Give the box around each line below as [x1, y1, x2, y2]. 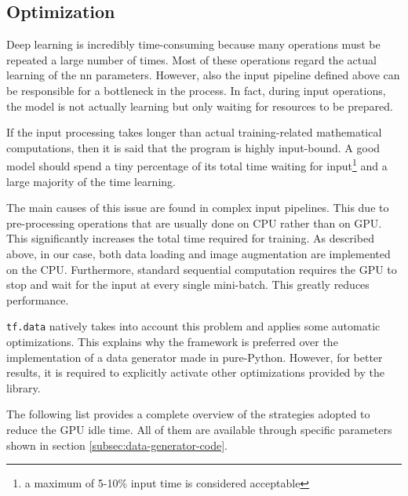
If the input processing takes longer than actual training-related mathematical [6, 124, 382, 140]
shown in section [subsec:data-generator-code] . [6, 436, 228, 453]
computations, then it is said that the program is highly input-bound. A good [6, 139, 381, 155]
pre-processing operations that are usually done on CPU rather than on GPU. [6, 214, 382, 231]
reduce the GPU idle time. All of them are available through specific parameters [6, 421, 392, 437]
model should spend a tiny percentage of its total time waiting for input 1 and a [6, 155, 388, 174]
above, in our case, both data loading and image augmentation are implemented [6, 245, 391, 261]
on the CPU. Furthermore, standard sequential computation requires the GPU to [6, 261, 397, 277]
